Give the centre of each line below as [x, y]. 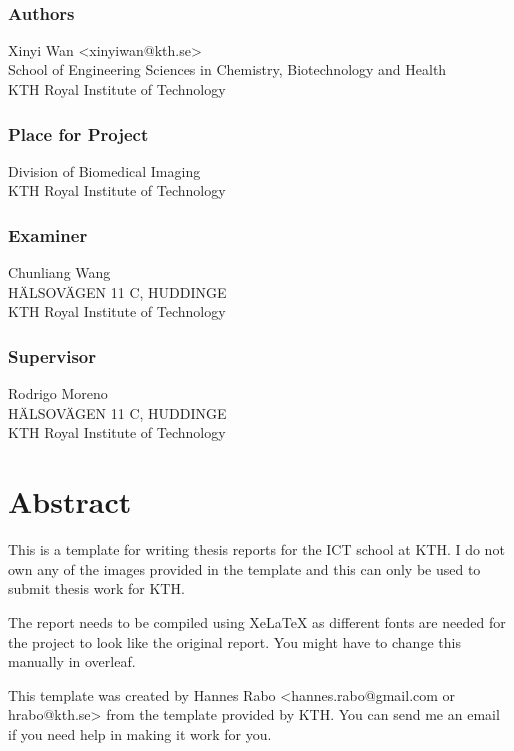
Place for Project [78, 133]
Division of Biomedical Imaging [104, 170]
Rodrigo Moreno [58, 393]
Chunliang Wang [59, 272]
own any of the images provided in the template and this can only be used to [244, 568]
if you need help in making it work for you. [140, 733]
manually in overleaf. [72, 661]
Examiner [48, 234]
